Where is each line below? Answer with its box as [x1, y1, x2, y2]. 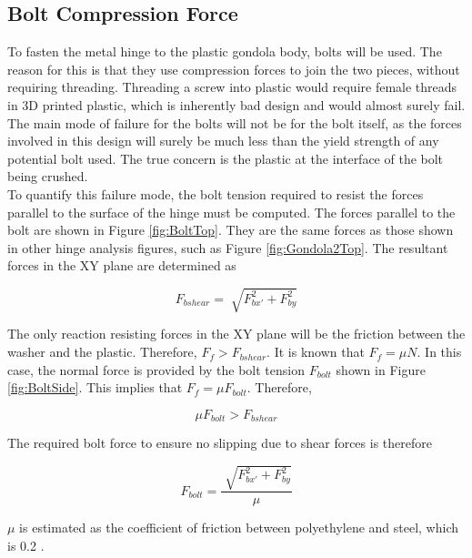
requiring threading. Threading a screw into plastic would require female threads [7, 77, 457, 96]
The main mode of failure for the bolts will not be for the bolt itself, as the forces [7, 113, 462, 132]
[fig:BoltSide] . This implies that [7, 378, 183, 397]
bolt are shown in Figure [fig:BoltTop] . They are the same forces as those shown [7, 220, 454, 239]
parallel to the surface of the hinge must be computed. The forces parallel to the [7, 202, 456, 221]
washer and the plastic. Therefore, [7, 342, 197, 361]
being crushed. [7, 167, 88, 186]
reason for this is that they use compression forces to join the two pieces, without [7, 59, 460, 78]
